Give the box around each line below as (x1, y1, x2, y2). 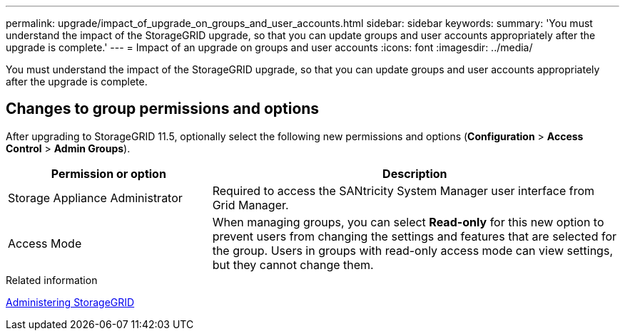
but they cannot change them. (212, 257, 374, 272)
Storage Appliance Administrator (8, 190, 183, 205)
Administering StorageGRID (6, 295, 135, 308)
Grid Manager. (212, 197, 289, 212)
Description (382, 166, 447, 181)
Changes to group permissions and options (6, 100, 320, 118)
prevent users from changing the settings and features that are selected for (212, 229, 617, 243)
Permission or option (51, 166, 166, 181)
